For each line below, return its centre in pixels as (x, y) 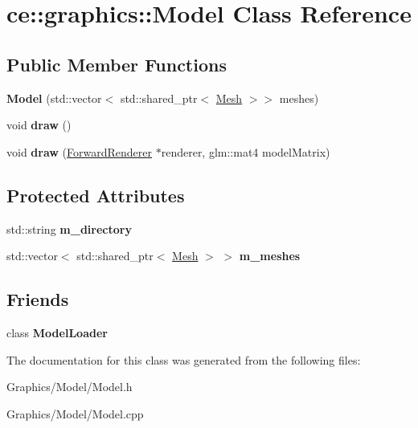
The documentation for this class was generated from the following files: (184, 359)
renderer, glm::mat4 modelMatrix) (246, 151)
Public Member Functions (117, 64)
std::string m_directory (69, 228)
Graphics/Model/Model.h (70, 387)
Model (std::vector (54, 98)
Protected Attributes (96, 195)
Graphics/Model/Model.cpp (75, 413)
